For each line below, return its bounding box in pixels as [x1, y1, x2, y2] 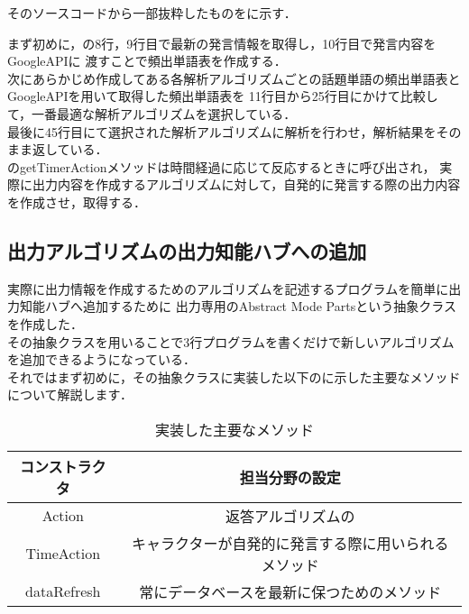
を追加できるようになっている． [7, 350, 197, 369]
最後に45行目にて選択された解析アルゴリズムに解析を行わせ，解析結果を [7, 122, 437, 141]
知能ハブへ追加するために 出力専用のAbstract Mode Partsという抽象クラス [19, 297, 456, 316]
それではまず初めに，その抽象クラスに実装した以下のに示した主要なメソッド [7, 367, 461, 386]
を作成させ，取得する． [7, 192, 146, 211]
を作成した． [7, 314, 83, 333]
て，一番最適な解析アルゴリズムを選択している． [7, 104, 297, 123]
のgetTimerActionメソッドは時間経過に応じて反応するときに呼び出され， [7, 157, 436, 176]
